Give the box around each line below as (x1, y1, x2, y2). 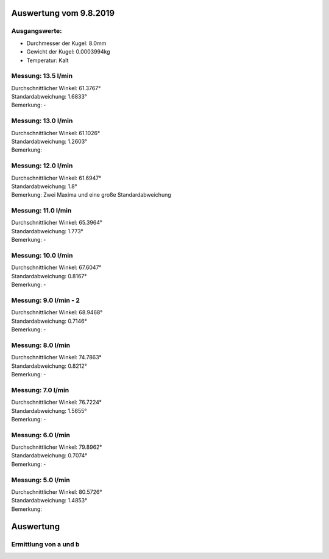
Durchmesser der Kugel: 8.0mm (26, 40, 107, 47)
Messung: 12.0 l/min (11, 161, 73, 170)
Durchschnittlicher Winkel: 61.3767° (11, 84, 101, 91)
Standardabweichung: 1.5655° (11, 407, 87, 414)
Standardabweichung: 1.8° (11, 183, 77, 190)
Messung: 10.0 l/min (11, 251, 73, 259)
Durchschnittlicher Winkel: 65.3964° (11, 219, 103, 227)
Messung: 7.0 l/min (11, 385, 69, 394)
